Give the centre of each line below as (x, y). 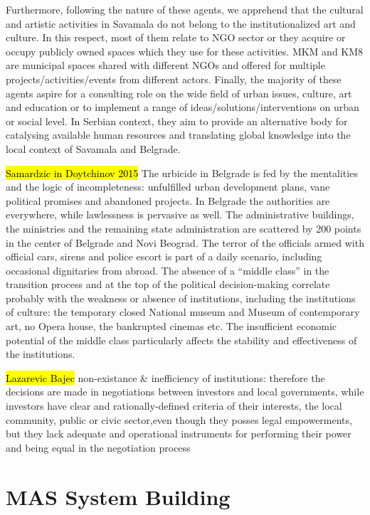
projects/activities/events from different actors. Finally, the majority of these (174, 79)
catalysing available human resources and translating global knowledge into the (178, 135)
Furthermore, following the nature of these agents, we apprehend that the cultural (185, 9)
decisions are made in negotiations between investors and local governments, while (185, 392)
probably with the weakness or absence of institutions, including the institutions (181, 298)
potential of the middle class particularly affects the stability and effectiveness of (181, 340)
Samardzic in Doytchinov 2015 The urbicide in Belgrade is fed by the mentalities (182, 172)
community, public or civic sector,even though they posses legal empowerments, (179, 419)
